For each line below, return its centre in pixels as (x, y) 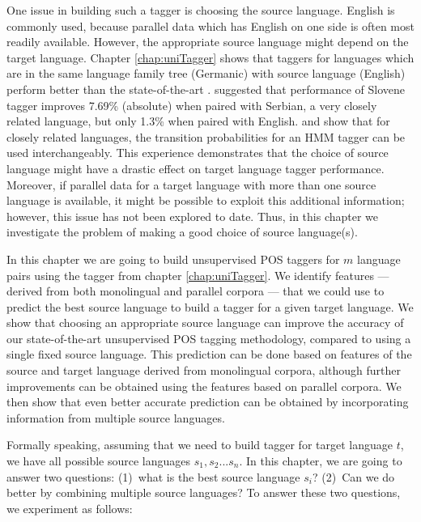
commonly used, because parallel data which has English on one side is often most (210, 25)
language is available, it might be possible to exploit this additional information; (206, 200)
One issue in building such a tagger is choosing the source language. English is (201, 10)
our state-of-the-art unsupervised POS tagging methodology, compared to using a (209, 338)
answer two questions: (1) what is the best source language (153, 476)
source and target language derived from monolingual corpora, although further (204, 370)
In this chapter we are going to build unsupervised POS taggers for (173, 259)
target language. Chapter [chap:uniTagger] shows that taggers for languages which (210, 57)
